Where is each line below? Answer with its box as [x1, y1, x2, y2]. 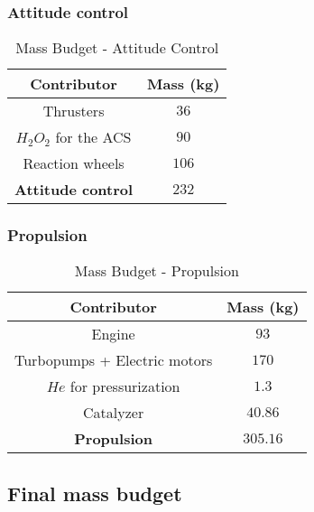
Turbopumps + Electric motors [14, 349, 213, 371]
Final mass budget [7, 479, 182, 507]
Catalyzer [83, 402, 144, 424]
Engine [91, 323, 135, 345]
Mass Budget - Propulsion [74, 260, 239, 282]
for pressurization [69, 376, 180, 397]
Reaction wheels [23, 153, 125, 174]
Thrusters [42, 100, 105, 122]
